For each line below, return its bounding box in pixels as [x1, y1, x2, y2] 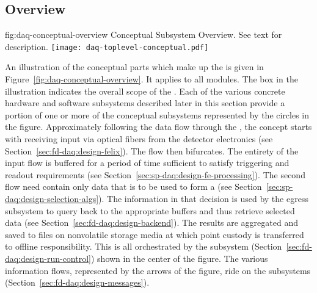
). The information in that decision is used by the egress [98, 192, 308, 204]
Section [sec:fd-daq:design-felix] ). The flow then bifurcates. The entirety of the [5, 144, 299, 157]
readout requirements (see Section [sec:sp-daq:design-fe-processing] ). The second [5, 168, 305, 181]
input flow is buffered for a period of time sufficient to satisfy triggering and [5, 156, 290, 169]
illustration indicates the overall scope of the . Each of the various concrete [5, 84, 285, 97]
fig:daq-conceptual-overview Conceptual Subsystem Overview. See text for [5, 28, 282, 41]
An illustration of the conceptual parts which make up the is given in [5, 60, 264, 73]
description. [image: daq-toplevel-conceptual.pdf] [5, 40, 209, 52]
